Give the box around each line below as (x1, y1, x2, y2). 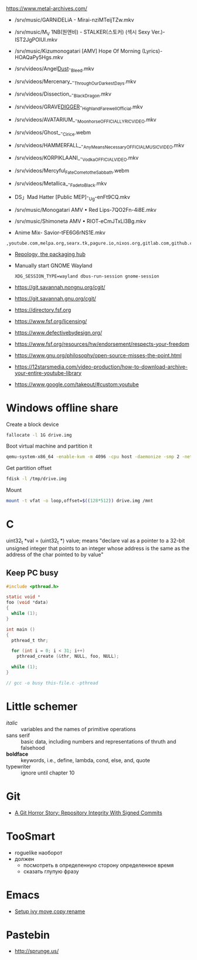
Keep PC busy (6, 568, 59, 578)
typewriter (6, 763, 31, 770)
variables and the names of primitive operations (21, 725, 136, 732)
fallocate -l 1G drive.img (6, 432, 72, 438)
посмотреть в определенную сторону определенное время (23, 861, 174, 868)
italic (6, 719, 18, 726)
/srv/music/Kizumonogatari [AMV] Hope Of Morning (14, 47, 141, 55)
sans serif (6, 732, 30, 739)
